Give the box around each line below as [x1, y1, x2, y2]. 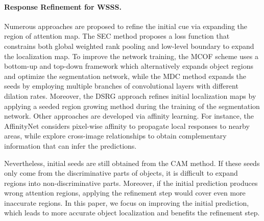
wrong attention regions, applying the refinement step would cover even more [4, 187, 246, 198]
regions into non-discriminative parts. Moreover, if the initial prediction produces [4, 177, 258, 188]
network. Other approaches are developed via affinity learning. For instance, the [4, 110, 254, 121]
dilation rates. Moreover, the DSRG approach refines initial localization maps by [4, 90, 256, 101]
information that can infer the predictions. [4, 140, 137, 151]
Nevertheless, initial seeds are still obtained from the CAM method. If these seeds [4, 157, 260, 168]
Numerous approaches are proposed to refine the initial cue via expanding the [4, 20, 248, 31]
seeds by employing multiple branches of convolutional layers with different [4, 80, 238, 91]
